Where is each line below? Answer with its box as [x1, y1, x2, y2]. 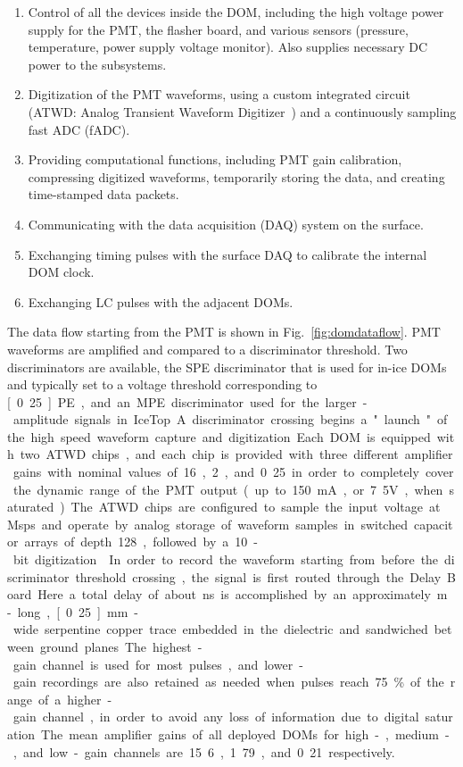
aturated [7, 497, 54, 516]
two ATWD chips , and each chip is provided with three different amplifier [20, 445, 453, 463]
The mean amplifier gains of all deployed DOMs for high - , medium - [41, 724, 450, 743]
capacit [413, 514, 453, 533]
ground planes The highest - [39, 638, 203, 655]
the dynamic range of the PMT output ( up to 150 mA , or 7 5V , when [12, 479, 443, 498]
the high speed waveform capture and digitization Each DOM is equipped [7, 427, 431, 446]
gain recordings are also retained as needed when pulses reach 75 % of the [12, 672, 444, 691]
